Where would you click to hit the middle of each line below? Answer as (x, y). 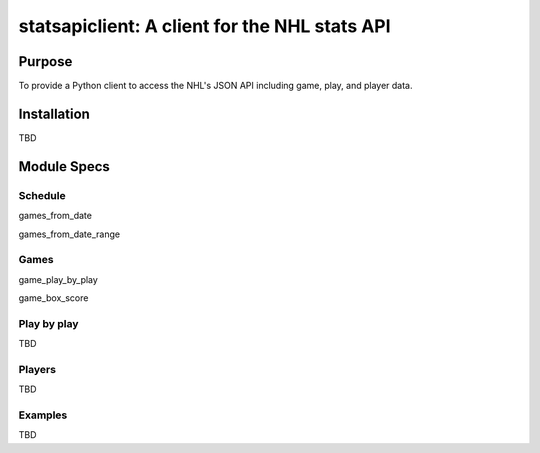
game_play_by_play (58, 279)
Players (37, 369)
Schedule (42, 195)
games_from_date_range (69, 234)
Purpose (45, 61)
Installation (54, 113)
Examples (43, 415)
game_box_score (53, 298)
